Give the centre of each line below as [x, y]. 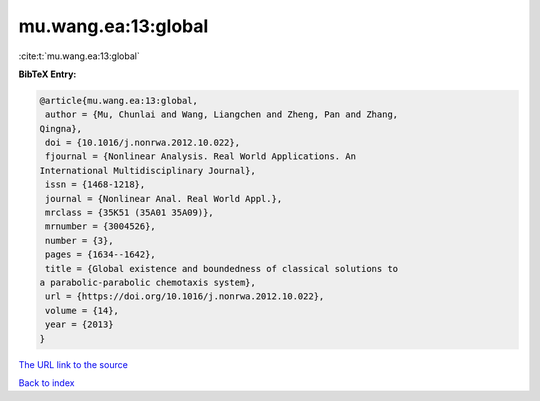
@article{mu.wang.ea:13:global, [119, 100]
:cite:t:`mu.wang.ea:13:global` [79, 56]
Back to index [46, 382]
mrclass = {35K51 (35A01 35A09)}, [129, 213]
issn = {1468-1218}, [95, 184]
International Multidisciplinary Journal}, [148, 170]
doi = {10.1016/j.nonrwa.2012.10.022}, [142, 143]
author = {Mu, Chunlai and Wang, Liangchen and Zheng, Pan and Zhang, [222, 114]
